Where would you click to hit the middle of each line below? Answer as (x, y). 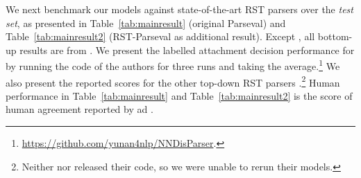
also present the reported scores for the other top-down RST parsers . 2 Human (173, 81)
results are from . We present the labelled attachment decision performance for (187, 50)
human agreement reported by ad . (79, 109)
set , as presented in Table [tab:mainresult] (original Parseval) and (146, 23)
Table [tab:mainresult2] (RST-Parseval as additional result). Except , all (160, 36)
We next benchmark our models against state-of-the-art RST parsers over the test (179, 9)
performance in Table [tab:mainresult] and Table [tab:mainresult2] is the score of (179, 95)
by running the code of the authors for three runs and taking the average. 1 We (173, 65)
